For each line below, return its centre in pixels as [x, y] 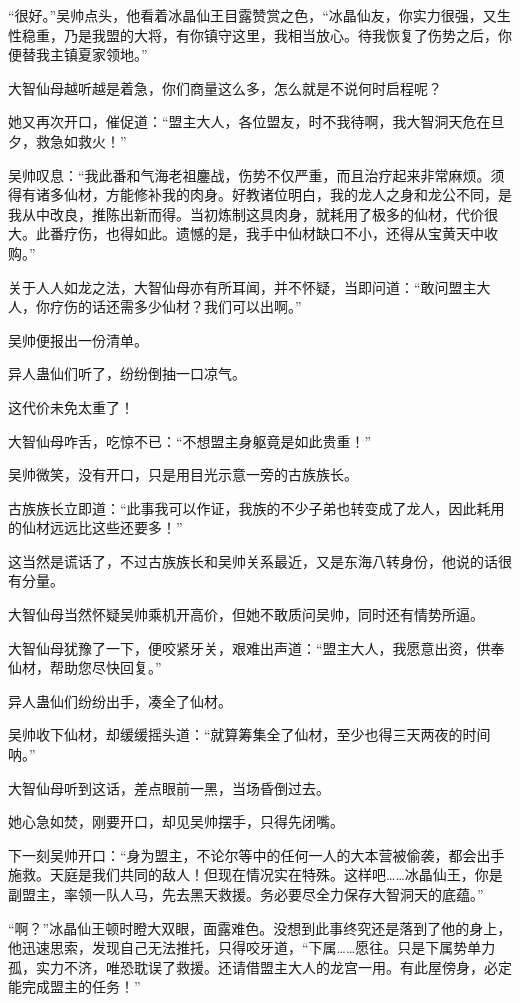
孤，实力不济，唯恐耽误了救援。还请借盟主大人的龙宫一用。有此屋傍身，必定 [260, 966]
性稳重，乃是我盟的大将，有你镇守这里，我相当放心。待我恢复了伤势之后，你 [260, 34]
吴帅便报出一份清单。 [78, 339]
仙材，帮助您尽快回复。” [85, 667]
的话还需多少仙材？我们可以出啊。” [189, 306]
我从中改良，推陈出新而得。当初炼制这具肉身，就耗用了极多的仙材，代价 [246, 213]
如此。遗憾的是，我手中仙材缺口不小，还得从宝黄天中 [308, 233]
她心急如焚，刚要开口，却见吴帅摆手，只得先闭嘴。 [176, 821]
